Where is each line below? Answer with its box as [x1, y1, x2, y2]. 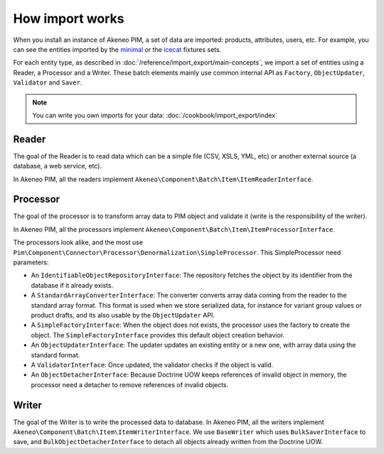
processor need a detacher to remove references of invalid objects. [31, 380, 229, 389]
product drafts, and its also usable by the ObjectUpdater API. [31, 311, 215, 319]
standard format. [31, 350, 80, 359]
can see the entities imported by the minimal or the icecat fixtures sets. [13, 45, 222, 53]
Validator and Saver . [13, 78, 82, 87]
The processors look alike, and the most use [13, 238, 144, 247]
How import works [13, 11, 124, 26]
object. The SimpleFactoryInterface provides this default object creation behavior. [31, 330, 284, 339]
